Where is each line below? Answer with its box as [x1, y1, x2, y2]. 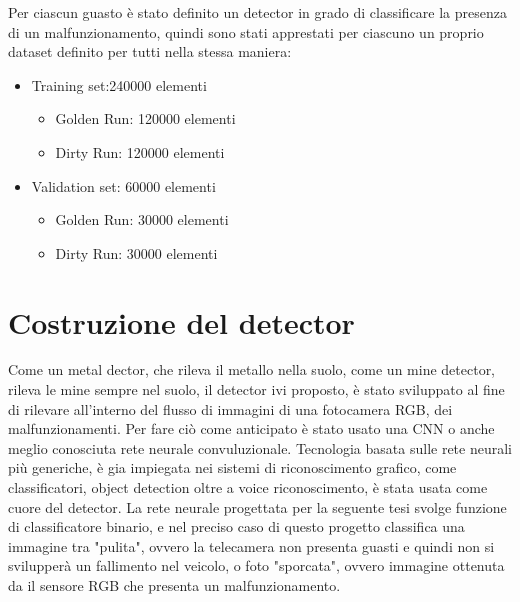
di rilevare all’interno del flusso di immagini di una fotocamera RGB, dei [8, 398, 453, 419]
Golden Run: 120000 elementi [55, 108, 236, 129]
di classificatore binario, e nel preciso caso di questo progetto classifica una [8, 516, 465, 537]
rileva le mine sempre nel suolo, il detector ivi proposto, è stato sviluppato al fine [8, 379, 505, 400]
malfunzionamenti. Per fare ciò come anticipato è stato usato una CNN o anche [8, 418, 495, 439]
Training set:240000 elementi [31, 74, 207, 95]
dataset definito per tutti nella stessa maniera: [8, 41, 292, 62]
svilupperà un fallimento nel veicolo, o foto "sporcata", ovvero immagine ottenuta [8, 555, 505, 576]
